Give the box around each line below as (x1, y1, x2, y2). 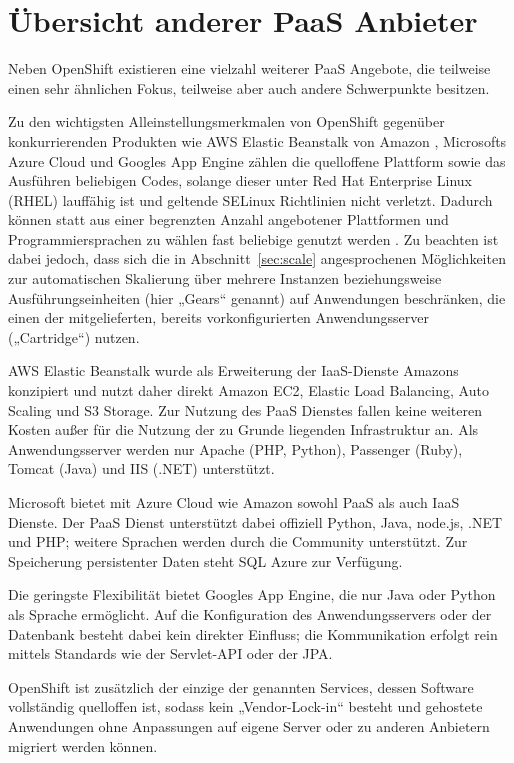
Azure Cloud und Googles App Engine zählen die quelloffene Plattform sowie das (8, 150, 506, 171)
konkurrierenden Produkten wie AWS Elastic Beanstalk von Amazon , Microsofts (8, 130, 507, 151)
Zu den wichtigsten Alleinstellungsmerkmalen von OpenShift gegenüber (8, 111, 445, 132)
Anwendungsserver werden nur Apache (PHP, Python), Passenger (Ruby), (8, 438, 463, 459)
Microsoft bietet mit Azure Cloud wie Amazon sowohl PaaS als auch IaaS (8, 492, 460, 512)
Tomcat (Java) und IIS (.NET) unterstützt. (8, 458, 275, 479)
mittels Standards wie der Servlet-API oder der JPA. (8, 643, 333, 664)
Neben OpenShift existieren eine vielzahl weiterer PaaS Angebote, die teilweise (8, 58, 491, 79)
